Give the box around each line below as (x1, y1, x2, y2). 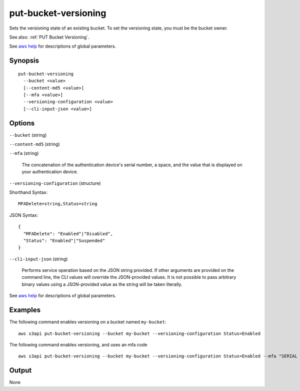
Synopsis (9, 57, 39, 65)
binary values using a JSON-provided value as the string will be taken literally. (21, 281, 182, 287)
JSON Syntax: (9, 212, 38, 218)
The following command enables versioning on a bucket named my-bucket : (9, 319, 166, 325)
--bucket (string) (9, 132, 47, 138)
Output (9, 366, 32, 375)
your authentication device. (21, 169, 78, 175)
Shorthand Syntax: (9, 189, 47, 195)
